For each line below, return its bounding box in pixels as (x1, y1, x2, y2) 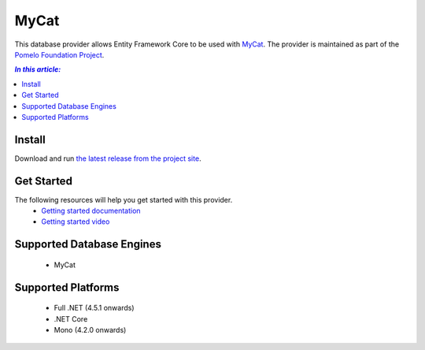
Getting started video (41, 217, 110, 226)
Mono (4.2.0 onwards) (54, 326, 127, 335)
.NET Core (54, 314, 88, 323)
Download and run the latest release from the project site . (14, 154, 201, 163)
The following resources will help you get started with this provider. (14, 195, 233, 204)
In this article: (14, 65, 61, 74)
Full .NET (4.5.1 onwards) (54, 303, 135, 313)
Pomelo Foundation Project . (14, 50, 105, 59)
